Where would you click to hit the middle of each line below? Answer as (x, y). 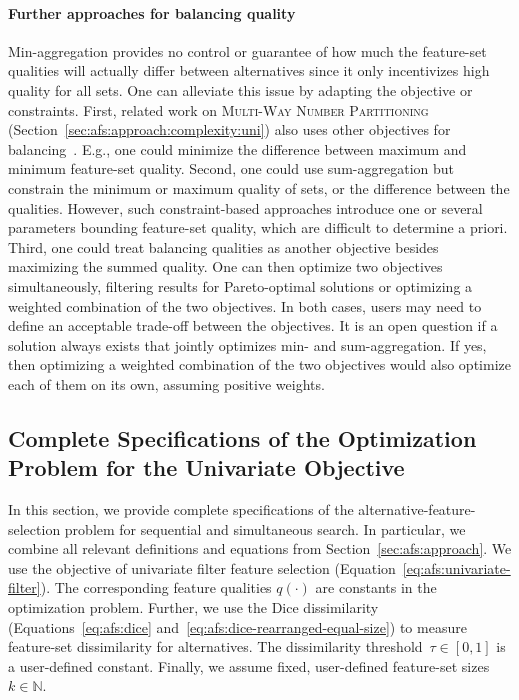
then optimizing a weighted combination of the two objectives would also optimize (259, 364)
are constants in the (376, 587)
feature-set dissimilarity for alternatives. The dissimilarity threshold (215, 646)
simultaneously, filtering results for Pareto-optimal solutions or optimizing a (240, 285)
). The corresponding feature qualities (156, 587)
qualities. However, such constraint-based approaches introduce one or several (245, 207)
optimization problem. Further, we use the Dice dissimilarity (193, 607)
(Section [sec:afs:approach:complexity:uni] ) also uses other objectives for (229, 129)
